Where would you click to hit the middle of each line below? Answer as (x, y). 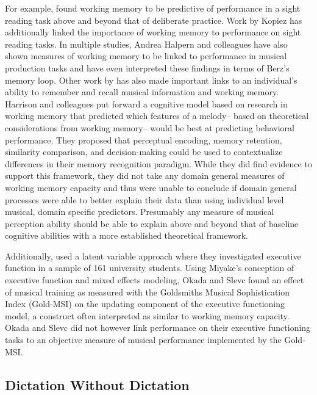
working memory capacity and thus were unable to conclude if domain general (151, 187)
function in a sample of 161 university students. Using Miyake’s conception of (150, 268)
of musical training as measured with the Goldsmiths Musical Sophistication (148, 292)
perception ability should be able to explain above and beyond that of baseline (152, 223)
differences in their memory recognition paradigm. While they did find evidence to (158, 163)
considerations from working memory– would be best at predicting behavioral (150, 127)
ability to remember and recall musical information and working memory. (142, 92)
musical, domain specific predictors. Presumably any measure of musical (140, 212)
